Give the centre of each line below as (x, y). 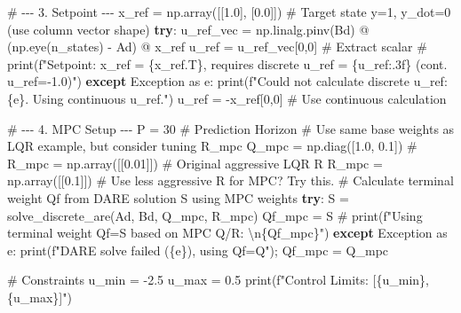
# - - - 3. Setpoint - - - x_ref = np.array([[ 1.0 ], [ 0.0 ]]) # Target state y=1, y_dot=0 (229, 12)
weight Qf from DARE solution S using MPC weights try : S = (178, 197)
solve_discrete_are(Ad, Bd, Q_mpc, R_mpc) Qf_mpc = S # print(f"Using (215, 215)
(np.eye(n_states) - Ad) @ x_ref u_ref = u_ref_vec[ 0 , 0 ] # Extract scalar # (217, 47)
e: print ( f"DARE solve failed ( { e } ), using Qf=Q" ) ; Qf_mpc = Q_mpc (198, 250)
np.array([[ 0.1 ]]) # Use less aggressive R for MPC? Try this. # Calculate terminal (230, 180)
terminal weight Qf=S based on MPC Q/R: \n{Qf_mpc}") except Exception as (227, 233)
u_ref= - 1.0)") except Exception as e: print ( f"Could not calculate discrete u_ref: (227, 81)
